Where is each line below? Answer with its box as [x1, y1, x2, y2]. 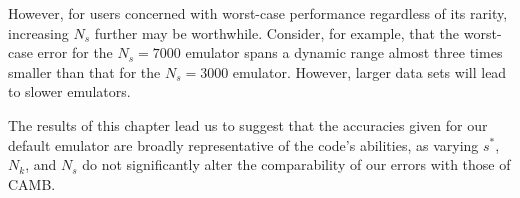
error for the [37, 42, 113, 63]
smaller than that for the [8, 61, 161, 82]
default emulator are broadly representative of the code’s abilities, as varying [8, 134, 479, 155]
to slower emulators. [8, 81, 131, 102]
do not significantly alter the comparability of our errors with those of [82, 154, 511, 175]
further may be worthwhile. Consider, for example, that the [94, 22, 460, 43]
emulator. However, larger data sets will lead [232, 61, 507, 82]
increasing [8, 22, 69, 43]
